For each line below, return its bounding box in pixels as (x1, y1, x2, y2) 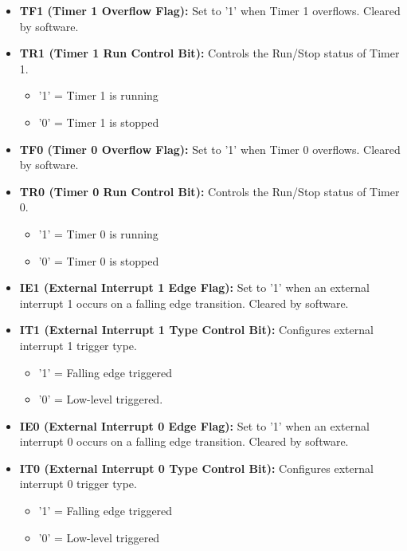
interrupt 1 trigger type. (19, 337, 137, 353)
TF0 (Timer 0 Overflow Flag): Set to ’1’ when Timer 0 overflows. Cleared (19, 140, 401, 157)
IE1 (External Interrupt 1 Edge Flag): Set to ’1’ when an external (19, 279, 370, 296)
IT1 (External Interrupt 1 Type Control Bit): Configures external (19, 321, 374, 338)
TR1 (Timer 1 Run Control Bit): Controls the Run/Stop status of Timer (19, 45, 400, 61)
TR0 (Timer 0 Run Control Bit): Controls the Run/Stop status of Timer (19, 183, 400, 199)
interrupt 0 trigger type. (19, 475, 137, 492)
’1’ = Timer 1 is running (38, 87, 158, 104)
